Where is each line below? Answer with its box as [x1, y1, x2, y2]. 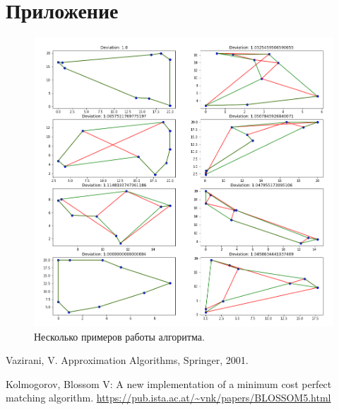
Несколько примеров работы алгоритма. [34, 329, 205, 343]
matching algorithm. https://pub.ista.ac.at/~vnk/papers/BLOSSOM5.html [6, 390, 331, 405]
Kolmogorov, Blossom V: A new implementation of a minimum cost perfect [6, 376, 332, 391]
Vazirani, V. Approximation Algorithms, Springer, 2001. [6, 353, 249, 368]
